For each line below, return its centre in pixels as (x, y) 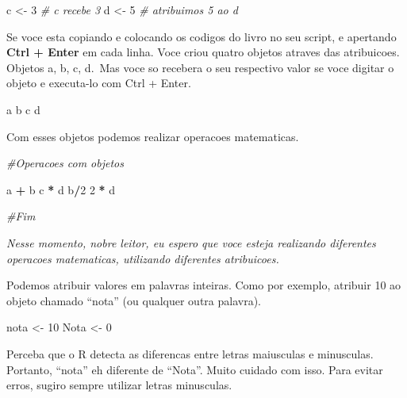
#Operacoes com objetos (65, 163)
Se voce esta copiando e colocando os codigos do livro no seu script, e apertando (202, 36)
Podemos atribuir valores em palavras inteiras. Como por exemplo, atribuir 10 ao (204, 285)
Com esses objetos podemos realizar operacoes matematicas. (153, 136)
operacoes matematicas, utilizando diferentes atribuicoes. (143, 258)
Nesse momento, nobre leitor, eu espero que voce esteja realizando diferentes (191, 242)
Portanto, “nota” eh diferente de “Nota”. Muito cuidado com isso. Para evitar (195, 369)
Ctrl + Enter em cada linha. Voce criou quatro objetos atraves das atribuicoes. (203, 52)
